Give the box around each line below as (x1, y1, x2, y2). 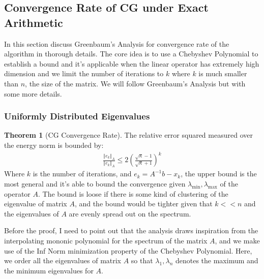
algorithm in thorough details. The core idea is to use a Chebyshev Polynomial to (4, 48, 258, 59)
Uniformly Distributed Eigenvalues (4, 110, 150, 122)
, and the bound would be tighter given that (74, 198, 213, 209)
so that (131, 255, 153, 266)
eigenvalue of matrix (4, 198, 67, 209)
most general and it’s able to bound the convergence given (4, 178, 186, 189)
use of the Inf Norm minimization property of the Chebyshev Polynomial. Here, (4, 245, 252, 256)
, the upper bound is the (181, 168, 257, 179)
